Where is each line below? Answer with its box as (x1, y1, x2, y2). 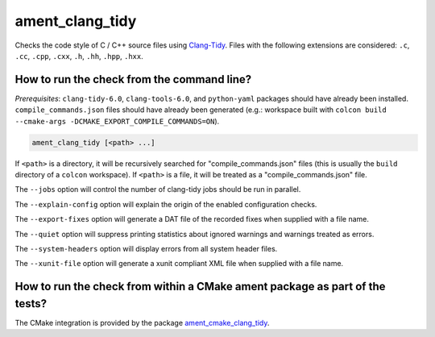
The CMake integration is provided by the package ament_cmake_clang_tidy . (14, 318, 270, 327)
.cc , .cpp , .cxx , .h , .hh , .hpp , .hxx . (14, 51, 144, 60)
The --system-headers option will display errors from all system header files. (14, 243, 278, 253)
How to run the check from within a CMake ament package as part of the (14, 280, 386, 293)
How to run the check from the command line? (14, 73, 252, 86)
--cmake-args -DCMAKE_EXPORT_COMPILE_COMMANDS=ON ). (14, 116, 220, 126)
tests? (14, 297, 48, 310)
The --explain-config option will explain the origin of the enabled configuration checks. (14, 199, 317, 209)
